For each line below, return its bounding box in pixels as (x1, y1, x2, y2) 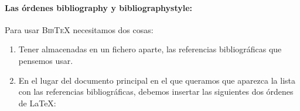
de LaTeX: (18, 96, 56, 109)
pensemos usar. (18, 54, 73, 66)
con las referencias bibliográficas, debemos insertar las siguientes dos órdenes (18, 85, 294, 98)
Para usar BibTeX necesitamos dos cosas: (5, 23, 154, 35)
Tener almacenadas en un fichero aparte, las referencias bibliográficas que (18, 43, 282, 55)
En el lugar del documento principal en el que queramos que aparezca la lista (18, 74, 296, 86)
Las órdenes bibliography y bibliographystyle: (5, 1, 193, 13)
